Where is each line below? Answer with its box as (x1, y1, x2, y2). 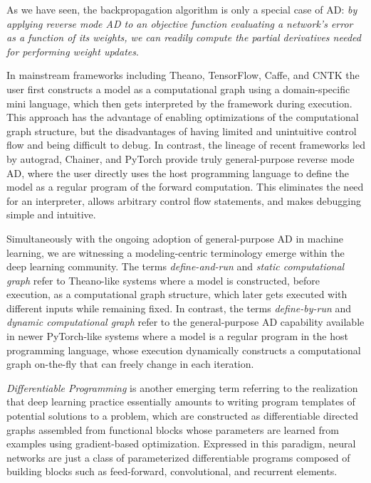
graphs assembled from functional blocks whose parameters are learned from (6, 422, 339, 437)
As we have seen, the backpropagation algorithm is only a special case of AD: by (6, 2, 357, 16)
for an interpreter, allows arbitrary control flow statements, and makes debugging (6, 193, 362, 208)
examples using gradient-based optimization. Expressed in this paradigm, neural (6, 436, 356, 451)
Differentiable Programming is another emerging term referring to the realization (6, 380, 358, 395)
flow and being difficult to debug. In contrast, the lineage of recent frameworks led (6, 137, 365, 152)
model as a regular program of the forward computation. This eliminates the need (6, 179, 364, 194)
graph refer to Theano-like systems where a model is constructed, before (6, 272, 320, 287)
